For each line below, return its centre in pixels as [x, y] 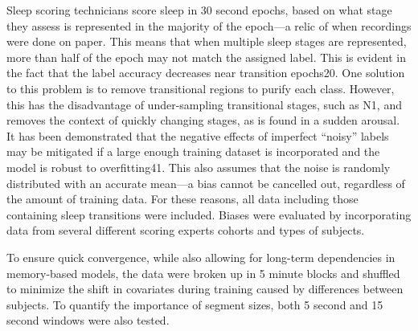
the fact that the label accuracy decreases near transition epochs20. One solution [206, 73]
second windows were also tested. [88, 320]
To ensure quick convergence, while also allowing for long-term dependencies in [201, 257]
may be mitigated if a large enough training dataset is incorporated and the [193, 151]
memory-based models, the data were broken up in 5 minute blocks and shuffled [203, 273]
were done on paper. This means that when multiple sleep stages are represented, [207, 41]
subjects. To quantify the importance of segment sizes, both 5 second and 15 [195, 304]
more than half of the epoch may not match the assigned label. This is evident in [206, 57]
